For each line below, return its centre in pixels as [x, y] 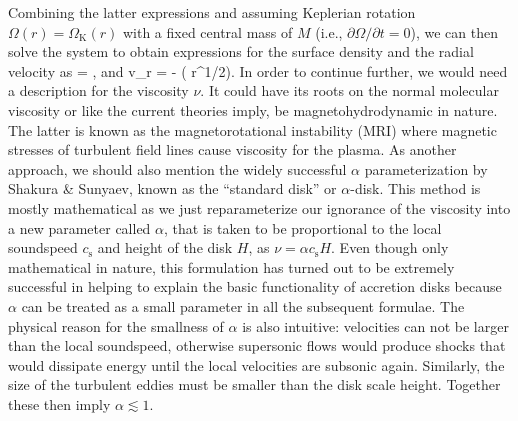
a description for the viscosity [98, 90]
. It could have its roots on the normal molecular [349, 90]
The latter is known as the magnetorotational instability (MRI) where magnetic [252, 129]
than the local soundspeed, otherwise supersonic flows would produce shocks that [257, 345]
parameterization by [426, 168]
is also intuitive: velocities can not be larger [375, 325]
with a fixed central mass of [207, 31]
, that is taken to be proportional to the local [303, 227]
